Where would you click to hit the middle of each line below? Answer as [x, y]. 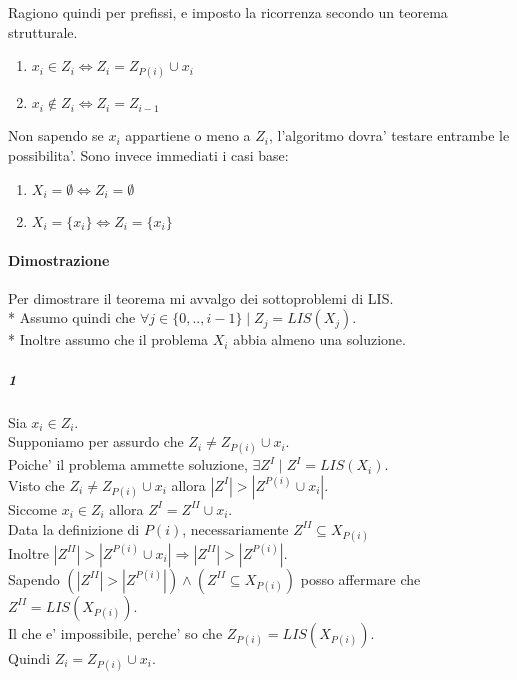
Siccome [32, 508]
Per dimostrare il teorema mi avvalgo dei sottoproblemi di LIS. [201, 297]
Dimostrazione [59, 259]
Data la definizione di [74, 528]
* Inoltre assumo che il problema [108, 339]
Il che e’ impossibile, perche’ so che [115, 632]
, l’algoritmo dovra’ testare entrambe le [389, 135]
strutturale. [43, 31]
